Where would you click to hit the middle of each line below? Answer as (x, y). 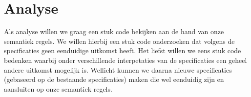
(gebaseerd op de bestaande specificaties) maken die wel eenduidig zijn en (114, 79)
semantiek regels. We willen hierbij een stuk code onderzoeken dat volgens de (119, 41)
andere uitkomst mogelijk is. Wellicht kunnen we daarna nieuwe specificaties (118, 69)
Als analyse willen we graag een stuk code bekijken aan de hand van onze (114, 31)
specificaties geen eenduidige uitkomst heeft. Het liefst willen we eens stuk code (123, 50)
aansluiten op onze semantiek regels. (58, 88)
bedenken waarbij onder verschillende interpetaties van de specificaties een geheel (125, 60)
